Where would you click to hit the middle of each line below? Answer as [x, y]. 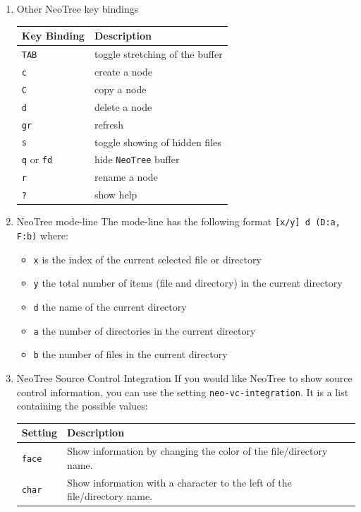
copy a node [120, 89]
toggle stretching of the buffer [158, 53]
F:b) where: [42, 235]
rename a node [126, 177]
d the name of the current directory [110, 306]
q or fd [37, 159]
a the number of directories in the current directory [145, 330]
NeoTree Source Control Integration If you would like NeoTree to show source [184, 377]
